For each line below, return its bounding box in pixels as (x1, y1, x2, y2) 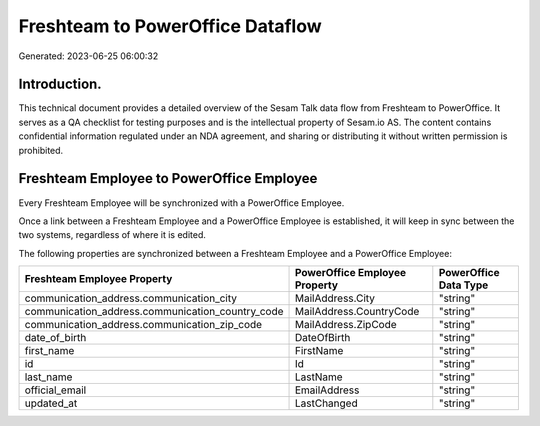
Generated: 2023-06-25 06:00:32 (18, 50, 159, 62)
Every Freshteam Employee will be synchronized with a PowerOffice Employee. (18, 196, 345, 209)
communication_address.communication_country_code (24, 305, 284, 319)
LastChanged (294, 396, 359, 410)
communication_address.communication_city (24, 291, 238, 305)
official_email (24, 383, 87, 397)
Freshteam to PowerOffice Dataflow (18, 15, 322, 37)
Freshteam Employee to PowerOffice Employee (18, 170, 318, 187)
